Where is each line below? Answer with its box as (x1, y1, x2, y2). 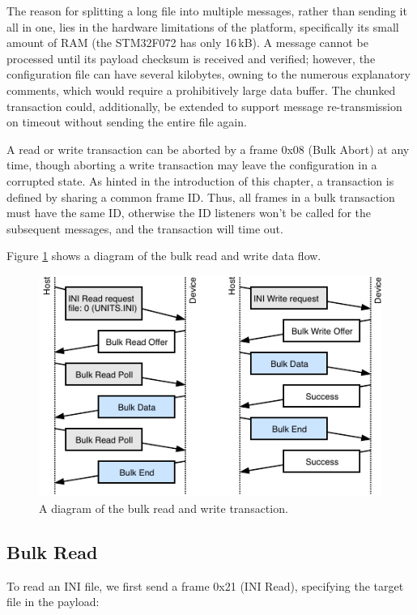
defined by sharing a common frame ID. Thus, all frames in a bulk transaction (6, 188, 395, 205)
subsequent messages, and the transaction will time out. (6, 220, 283, 237)
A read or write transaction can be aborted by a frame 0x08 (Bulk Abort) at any (6, 140, 410, 157)
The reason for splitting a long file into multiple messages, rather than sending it (6, 2, 407, 19)
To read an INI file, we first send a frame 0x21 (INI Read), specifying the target (6, 577, 404, 594)
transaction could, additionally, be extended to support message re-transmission (6, 97, 402, 114)
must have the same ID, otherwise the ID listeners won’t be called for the (6, 204, 371, 221)
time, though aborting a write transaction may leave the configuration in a (6, 156, 377, 173)
